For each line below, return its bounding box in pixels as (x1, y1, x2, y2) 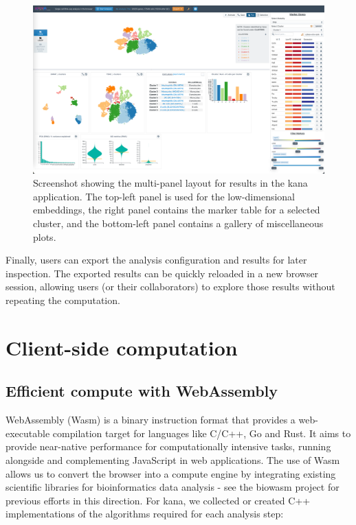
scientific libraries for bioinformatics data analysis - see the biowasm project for (5, 480, 340, 494)
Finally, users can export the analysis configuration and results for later (5, 253, 307, 267)
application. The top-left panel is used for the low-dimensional (33, 189, 296, 203)
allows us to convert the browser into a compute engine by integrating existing (5, 466, 336, 480)
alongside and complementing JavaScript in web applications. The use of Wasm (5, 453, 340, 467)
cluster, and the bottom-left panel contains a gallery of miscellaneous (33, 216, 324, 231)
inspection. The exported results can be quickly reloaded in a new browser (5, 266, 319, 280)
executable (5, 425, 50, 440)
